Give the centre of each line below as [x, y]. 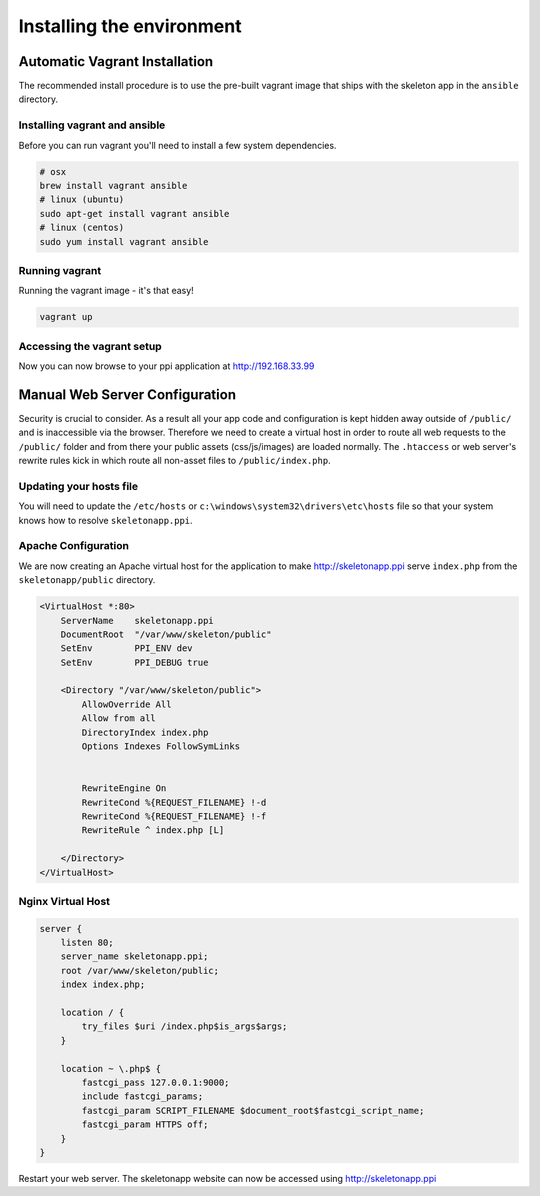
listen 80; [87, 943]
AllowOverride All [126, 704]
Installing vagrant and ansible [92, 125]
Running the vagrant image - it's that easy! [106, 291]
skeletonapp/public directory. [87, 580]
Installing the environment [130, 26]
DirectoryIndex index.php [145, 732]
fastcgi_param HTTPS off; [145, 1124]
